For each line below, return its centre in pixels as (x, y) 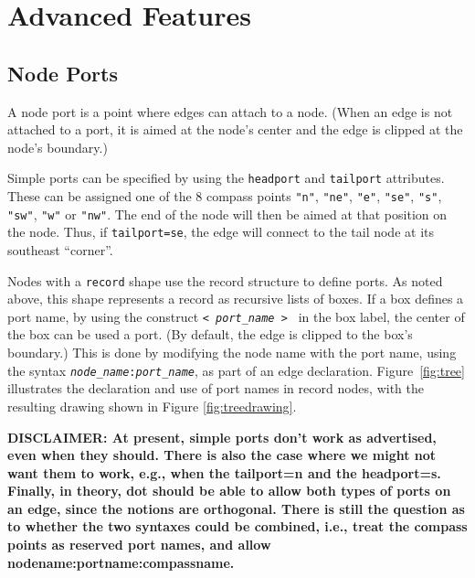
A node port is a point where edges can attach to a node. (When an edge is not (230, 111)
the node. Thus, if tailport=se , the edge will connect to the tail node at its (221, 232)
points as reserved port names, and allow (139, 545)
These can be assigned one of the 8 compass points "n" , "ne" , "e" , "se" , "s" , (225, 196)
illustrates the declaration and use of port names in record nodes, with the (216, 388)
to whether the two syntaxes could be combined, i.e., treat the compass (237, 526)
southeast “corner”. (60, 249)
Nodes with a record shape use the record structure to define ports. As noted (225, 280)
